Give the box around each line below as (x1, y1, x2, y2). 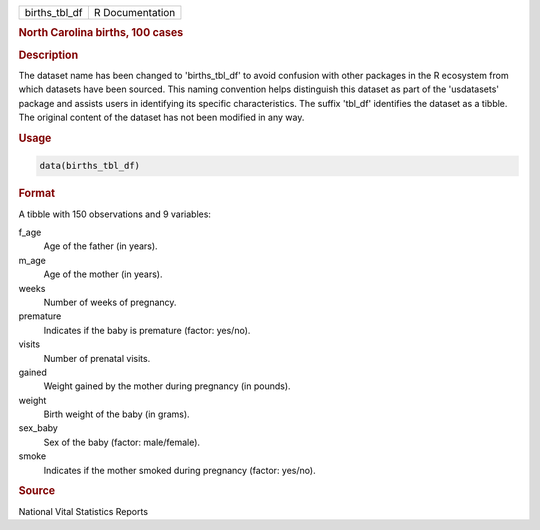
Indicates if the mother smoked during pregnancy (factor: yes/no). (43, 464, 316, 476)
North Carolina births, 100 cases (18, 26, 184, 40)
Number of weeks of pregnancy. (43, 296, 177, 308)
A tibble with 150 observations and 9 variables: (18, 208, 212, 220)
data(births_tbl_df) (39, 160, 140, 172)
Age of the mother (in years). (43, 268, 163, 280)
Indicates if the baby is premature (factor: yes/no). (43, 324, 251, 336)
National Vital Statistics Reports (18, 505, 149, 517)
